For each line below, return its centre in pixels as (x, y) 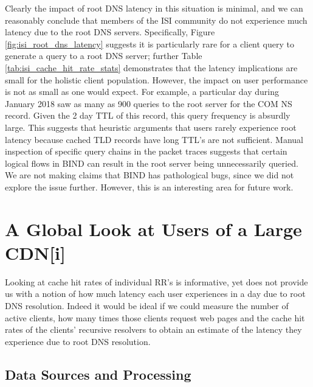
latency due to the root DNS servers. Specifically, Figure (110, 32)
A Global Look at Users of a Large (153, 228)
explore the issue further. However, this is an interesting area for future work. (149, 187)
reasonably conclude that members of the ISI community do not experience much (156, 20)
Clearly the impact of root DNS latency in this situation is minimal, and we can (154, 8)
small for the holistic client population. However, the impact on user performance (156, 79)
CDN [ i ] (35, 252)
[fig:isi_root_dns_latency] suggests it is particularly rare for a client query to (150, 44)
